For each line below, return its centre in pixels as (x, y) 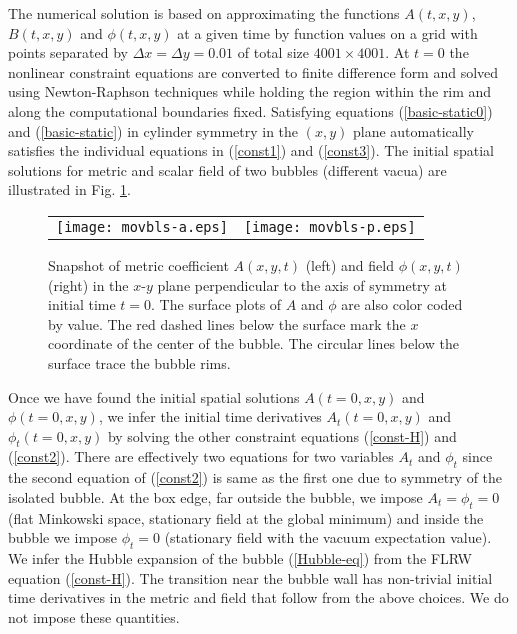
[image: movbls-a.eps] (142, 226)
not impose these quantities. (94, 616)
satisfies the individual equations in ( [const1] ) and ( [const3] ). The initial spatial (251, 150)
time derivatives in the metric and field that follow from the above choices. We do (258, 597)
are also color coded (402, 304)
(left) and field (349, 264)
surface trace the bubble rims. (139, 362)
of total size (273, 52)
